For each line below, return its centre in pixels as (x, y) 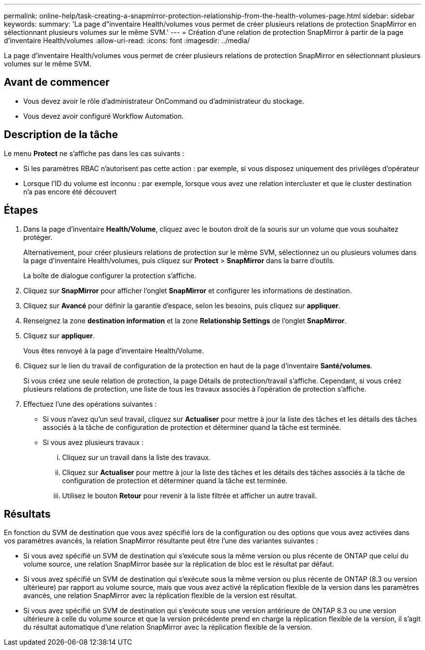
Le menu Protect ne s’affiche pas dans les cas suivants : (94, 153)
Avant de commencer (57, 82)
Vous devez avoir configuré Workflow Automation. (104, 116)
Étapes (21, 210)
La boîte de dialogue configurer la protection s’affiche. (110, 275)
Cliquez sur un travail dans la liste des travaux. (136, 457)
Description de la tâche (61, 135)
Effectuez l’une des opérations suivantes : (90, 404)
